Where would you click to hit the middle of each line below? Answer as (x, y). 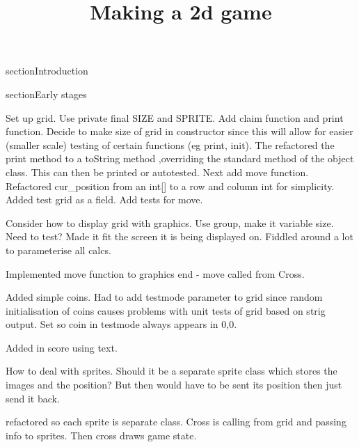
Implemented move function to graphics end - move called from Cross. (155, 273)
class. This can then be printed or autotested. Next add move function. (157, 172)
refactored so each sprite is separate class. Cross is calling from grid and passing (176, 422)
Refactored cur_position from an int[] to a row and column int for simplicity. (170, 186)
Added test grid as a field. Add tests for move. (104, 199)
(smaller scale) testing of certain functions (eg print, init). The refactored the (170, 144)
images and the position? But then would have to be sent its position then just (174, 385)
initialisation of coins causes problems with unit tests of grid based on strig (166, 310)
